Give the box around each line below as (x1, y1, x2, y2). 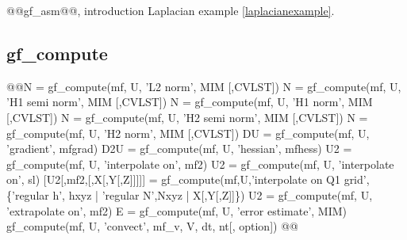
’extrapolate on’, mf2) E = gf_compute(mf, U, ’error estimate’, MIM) (6, 202, 347, 219)
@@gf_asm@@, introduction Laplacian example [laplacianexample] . (6, 2, 335, 18)
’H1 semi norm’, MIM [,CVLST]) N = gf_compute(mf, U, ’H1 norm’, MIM (6, 93, 373, 110)
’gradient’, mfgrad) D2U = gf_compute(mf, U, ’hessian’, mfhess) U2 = (6, 140, 352, 157)
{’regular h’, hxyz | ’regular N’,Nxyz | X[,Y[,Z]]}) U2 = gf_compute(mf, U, (6, 186, 373, 203)
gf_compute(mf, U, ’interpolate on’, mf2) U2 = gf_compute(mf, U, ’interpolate (6, 155, 394, 172)
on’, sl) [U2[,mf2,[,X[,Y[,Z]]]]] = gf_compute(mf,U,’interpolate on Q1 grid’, (6, 171, 370, 188)
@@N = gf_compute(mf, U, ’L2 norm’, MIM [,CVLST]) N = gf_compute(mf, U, (6, 78, 401, 94)
